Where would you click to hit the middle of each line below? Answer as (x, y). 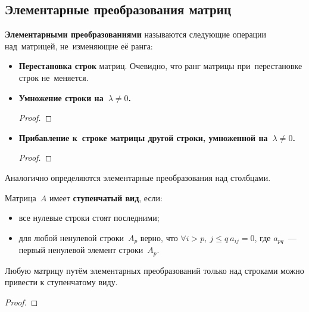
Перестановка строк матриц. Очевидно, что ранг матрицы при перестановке (160, 66)
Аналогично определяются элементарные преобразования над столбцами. (138, 177)
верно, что (159, 237)
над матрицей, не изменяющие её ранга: (79, 46)
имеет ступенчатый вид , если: (106, 197)
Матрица (21, 197)
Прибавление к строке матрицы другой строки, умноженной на (143, 137)
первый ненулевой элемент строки (81, 250)
